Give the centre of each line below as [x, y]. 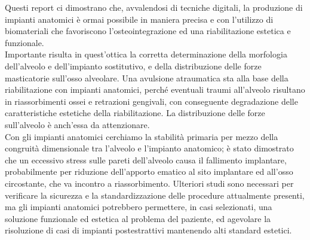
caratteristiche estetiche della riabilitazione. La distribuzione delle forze [135, 113]
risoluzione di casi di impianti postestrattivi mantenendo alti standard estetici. [148, 230]
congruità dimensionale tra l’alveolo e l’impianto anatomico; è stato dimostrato [149, 148]
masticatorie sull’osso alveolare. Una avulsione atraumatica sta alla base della [147, 78]
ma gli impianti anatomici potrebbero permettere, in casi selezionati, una [139, 207]
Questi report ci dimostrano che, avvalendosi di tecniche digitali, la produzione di [154, 7]
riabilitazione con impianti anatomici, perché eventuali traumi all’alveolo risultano [155, 89]
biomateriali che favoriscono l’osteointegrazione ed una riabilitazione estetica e [148, 31]
